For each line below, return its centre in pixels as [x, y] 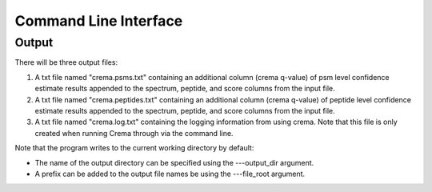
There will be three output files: [66, 62]
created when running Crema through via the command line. [134, 133]
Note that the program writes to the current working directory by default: [134, 148]
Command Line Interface [99, 21]
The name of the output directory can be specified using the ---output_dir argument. [174, 162]
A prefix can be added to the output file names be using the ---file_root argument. [170, 174]
